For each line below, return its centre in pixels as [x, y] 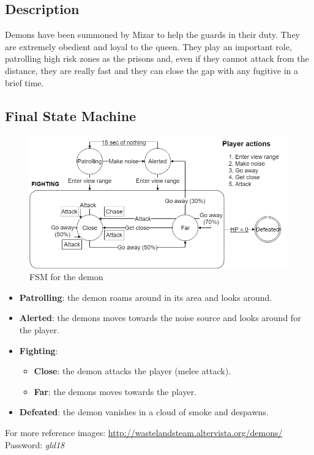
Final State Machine [71, 115]
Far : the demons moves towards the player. [115, 391]
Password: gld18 [35, 444]
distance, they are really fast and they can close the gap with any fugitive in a [152, 70]
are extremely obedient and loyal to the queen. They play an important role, [148, 46]
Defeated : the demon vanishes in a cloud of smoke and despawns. [144, 412]
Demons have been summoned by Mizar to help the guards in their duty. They [152, 35]
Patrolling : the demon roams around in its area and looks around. [146, 297]
